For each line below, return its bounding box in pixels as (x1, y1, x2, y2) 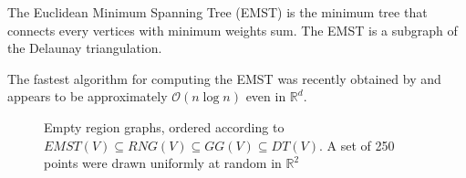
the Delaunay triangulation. (7, 38, 162, 58)
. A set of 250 (318, 135, 395, 154)
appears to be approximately (7, 87, 168, 106)
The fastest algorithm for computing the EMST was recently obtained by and (7, 68, 441, 88)
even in (245, 87, 286, 106)
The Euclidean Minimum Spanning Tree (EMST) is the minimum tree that (7, 3, 428, 21)
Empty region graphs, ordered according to (44, 117, 285, 136)
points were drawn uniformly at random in (44, 153, 282, 173)
